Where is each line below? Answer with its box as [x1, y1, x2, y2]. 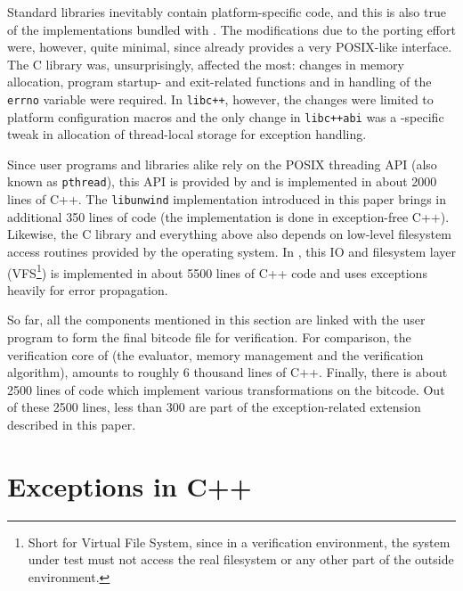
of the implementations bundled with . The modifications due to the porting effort [7, 20, 456, 38]
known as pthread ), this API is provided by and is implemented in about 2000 [7, 172, 437, 191]
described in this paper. [7, 415, 136, 433]
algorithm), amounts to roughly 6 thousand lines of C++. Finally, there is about [7, 363, 448, 382]
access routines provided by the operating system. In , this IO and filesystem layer [7, 242, 456, 260]
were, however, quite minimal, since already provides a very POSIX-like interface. [7, 37, 452, 56]
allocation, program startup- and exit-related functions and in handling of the [7, 72, 432, 91]
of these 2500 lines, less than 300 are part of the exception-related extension [7, 398, 421, 416]
